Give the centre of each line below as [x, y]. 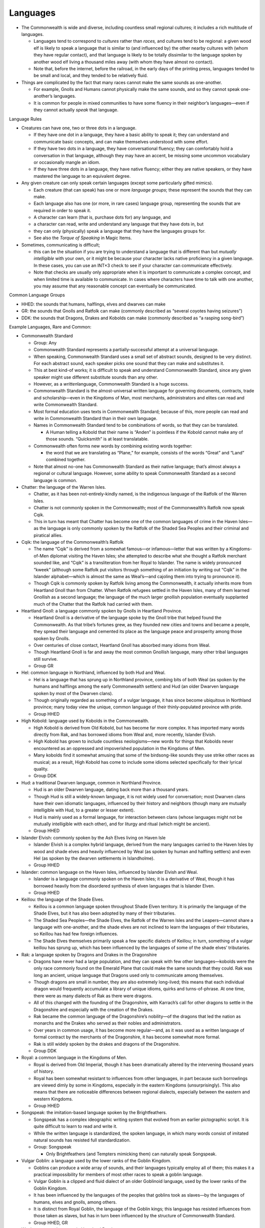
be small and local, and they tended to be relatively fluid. [91, 76]
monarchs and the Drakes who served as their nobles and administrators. [108, 1023]
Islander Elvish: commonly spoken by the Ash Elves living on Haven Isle [93, 837]
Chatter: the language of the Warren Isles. [64, 487]
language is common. [55, 480]
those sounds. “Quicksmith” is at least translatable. [97, 439]
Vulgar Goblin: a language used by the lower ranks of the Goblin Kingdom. [96, 1161]
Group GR [44, 666]
